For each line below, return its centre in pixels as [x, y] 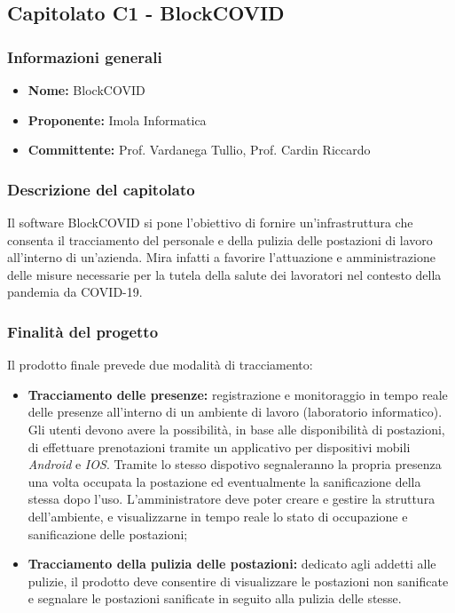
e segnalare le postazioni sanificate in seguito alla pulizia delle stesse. [215, 598]
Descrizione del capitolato [101, 189]
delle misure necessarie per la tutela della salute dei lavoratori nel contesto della [224, 274]
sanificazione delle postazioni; [108, 533]
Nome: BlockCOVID [86, 90]
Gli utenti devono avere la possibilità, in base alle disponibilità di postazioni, [236, 429]
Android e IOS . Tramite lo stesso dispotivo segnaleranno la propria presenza [235, 464]
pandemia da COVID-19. [75, 292]
